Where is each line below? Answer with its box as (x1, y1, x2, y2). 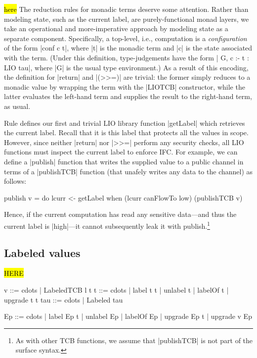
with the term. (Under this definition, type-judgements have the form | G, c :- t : (4, 52, 249, 62)
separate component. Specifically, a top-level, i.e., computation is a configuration (4, 33, 247, 43)
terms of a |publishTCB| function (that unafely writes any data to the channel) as (4, 166, 253, 176)
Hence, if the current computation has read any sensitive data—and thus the (4, 209, 237, 219)
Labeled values (4, 245, 81, 260)
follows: (4, 176, 27, 186)
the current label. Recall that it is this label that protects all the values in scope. (4, 127, 249, 138)
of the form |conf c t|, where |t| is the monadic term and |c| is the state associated (4, 43, 253, 53)
